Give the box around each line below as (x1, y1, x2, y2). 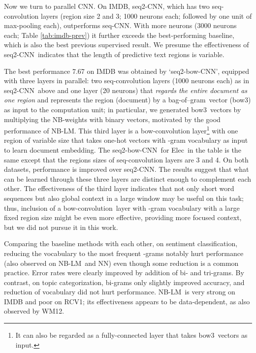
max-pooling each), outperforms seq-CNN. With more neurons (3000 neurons (4, 20, 237, 31)
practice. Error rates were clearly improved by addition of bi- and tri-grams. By (4, 267, 244, 278)
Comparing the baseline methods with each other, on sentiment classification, (4, 238, 238, 249)
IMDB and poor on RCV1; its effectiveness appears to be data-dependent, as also (4, 296, 250, 306)
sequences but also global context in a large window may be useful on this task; (4, 193, 244, 203)
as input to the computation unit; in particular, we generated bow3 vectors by (4, 104, 241, 114)
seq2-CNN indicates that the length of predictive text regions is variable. (4, 49, 224, 59)
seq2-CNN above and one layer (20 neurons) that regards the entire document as (4, 85, 248, 95)
